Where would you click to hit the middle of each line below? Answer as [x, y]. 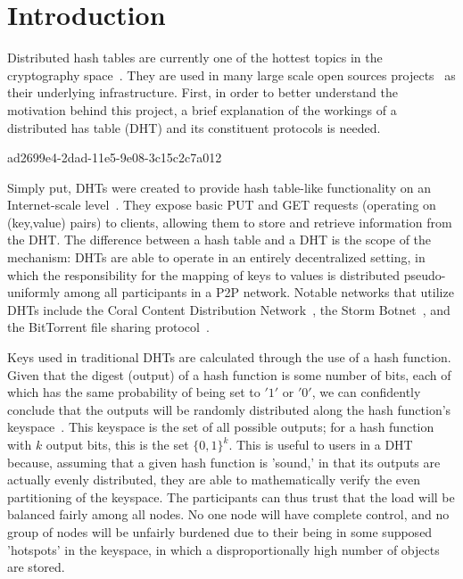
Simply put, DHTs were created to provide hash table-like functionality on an [219, 187]
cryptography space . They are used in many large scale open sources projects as [231, 74]
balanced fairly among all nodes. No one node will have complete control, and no [228, 514]
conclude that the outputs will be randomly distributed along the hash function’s [229, 409]
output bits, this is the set [117, 444]
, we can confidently [366, 392]
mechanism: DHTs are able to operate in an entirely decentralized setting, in [216, 257]
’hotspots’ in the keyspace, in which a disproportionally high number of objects [223, 549]
